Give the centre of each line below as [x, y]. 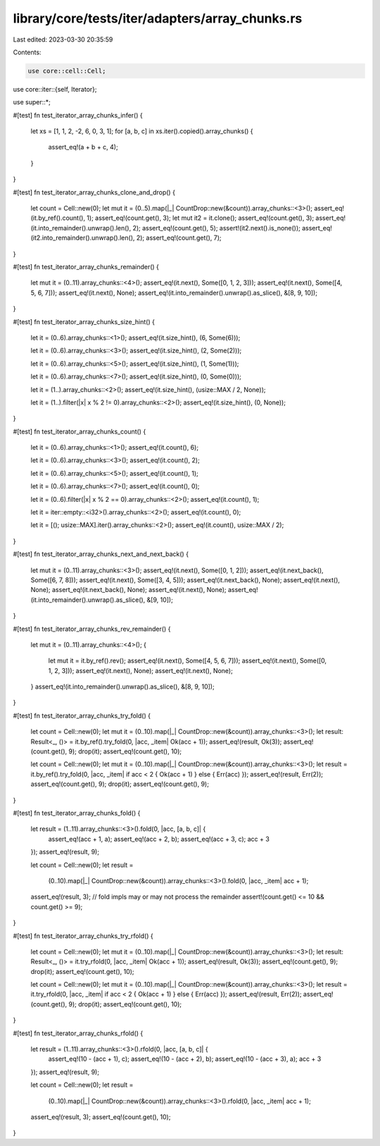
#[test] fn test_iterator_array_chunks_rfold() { [78, 1033]
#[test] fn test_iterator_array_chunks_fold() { [77, 813]
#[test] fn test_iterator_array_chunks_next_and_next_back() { [101, 554]
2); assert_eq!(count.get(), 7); [179, 238]
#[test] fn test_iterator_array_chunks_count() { [80, 431]
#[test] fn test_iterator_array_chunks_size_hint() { [84, 321]
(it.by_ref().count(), [58, 218]
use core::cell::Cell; [67, 71]
